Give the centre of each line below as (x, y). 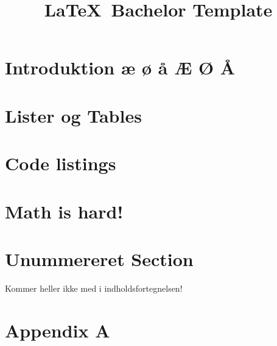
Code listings (61, 163)
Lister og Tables (73, 115)
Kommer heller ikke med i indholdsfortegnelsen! (94, 288)
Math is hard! (64, 211)
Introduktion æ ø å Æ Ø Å (120, 67)
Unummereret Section (99, 258)
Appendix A (58, 330)
